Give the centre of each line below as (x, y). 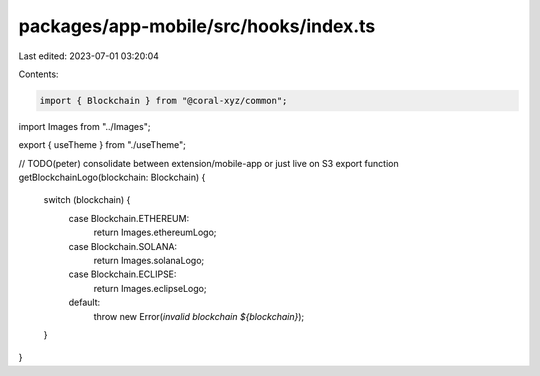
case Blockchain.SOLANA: (123, 246)
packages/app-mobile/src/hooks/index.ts (197, 26)
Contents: (38, 74)
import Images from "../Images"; (84, 126)
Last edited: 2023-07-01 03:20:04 (89, 56)
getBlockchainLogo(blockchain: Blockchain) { (112, 177)
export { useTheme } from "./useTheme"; (102, 145)
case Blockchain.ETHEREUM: (129, 218)
